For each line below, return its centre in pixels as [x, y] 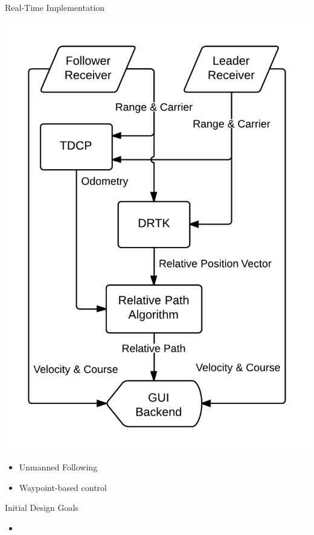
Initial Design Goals [42, 508]
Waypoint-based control [63, 487]
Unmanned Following [58, 467]
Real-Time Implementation [55, 7]
